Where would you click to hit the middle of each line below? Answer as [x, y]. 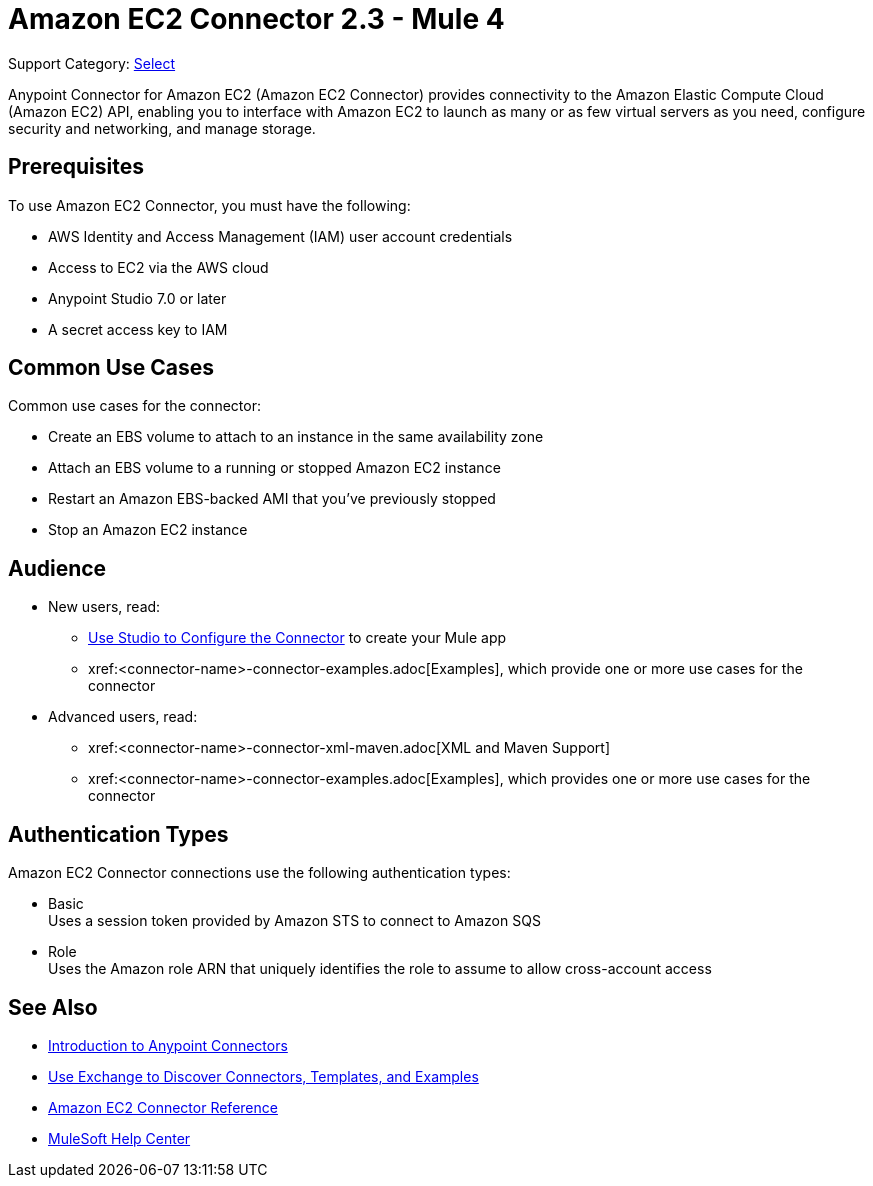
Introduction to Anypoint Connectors [168, 1045]
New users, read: [104, 607]
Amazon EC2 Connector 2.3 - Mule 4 [256, 19]
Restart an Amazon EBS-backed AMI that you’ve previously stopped [272, 499]
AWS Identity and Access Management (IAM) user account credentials [280, 236]
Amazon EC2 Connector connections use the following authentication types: [259, 873]
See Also [53, 1007]
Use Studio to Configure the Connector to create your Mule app [297, 638]
